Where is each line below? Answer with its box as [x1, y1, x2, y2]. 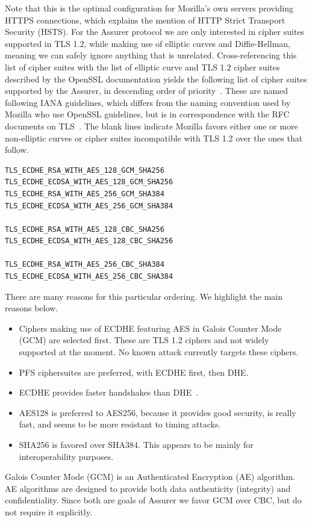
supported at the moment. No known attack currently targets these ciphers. [19, 346, 299, 358]
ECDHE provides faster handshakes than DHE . [19, 386, 199, 399]
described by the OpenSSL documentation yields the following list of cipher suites [5, 72, 307, 85]
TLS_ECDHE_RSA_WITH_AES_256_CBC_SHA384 [5, 260, 164, 269]
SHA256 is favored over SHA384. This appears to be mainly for [19, 438, 254, 450]
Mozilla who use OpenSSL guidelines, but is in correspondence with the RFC [5, 108, 290, 120]
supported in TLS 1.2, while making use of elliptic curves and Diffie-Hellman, [5, 37, 290, 49]
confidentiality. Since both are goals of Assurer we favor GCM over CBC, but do [5, 494, 302, 506]
